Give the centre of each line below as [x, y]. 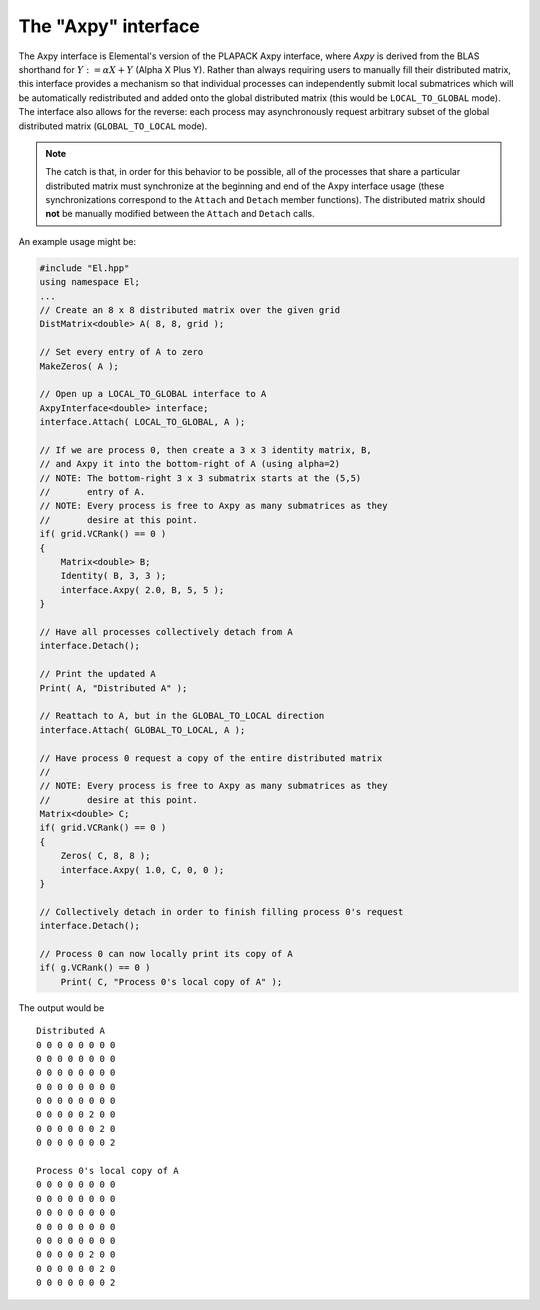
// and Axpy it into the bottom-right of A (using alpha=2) [190, 464]
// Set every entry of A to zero [121, 352]
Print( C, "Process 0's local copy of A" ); [171, 981]
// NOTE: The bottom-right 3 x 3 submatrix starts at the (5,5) [200, 478]
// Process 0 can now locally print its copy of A [166, 953]
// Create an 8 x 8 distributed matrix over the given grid [190, 310]
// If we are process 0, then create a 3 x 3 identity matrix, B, [205, 449]
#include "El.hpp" [84, 268]
